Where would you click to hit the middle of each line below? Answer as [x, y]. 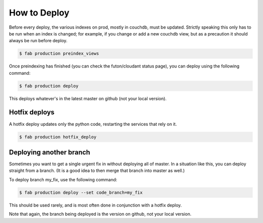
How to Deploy [39, 13]
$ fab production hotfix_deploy [58, 137]
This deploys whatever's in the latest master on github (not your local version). [88, 98]
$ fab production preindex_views [59, 54]
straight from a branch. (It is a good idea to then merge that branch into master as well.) [97, 171]
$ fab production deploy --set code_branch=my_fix [81, 192]
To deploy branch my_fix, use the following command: [63, 179]
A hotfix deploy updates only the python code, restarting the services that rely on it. [93, 124]
